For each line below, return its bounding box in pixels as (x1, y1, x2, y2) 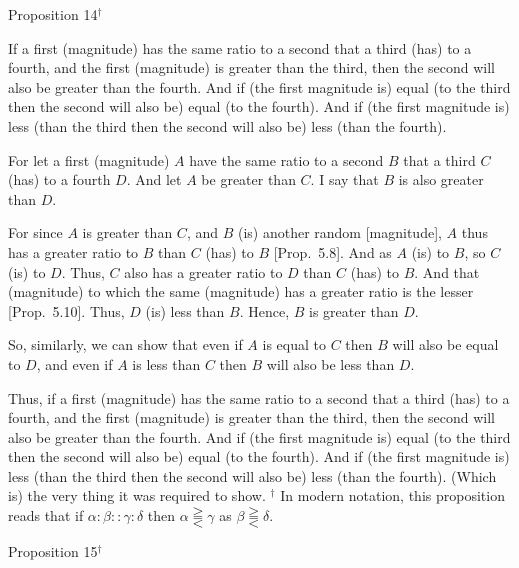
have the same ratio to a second (189, 149, 384, 170)
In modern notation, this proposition (280, 485, 505, 506)
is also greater (398, 169, 484, 190)
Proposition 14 (8, 4, 98, 24)
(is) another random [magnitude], (237, 222, 442, 243)
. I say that (310, 169, 379, 190)
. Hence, (239, 300, 290, 321)
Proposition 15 (8, 541, 98, 562)
